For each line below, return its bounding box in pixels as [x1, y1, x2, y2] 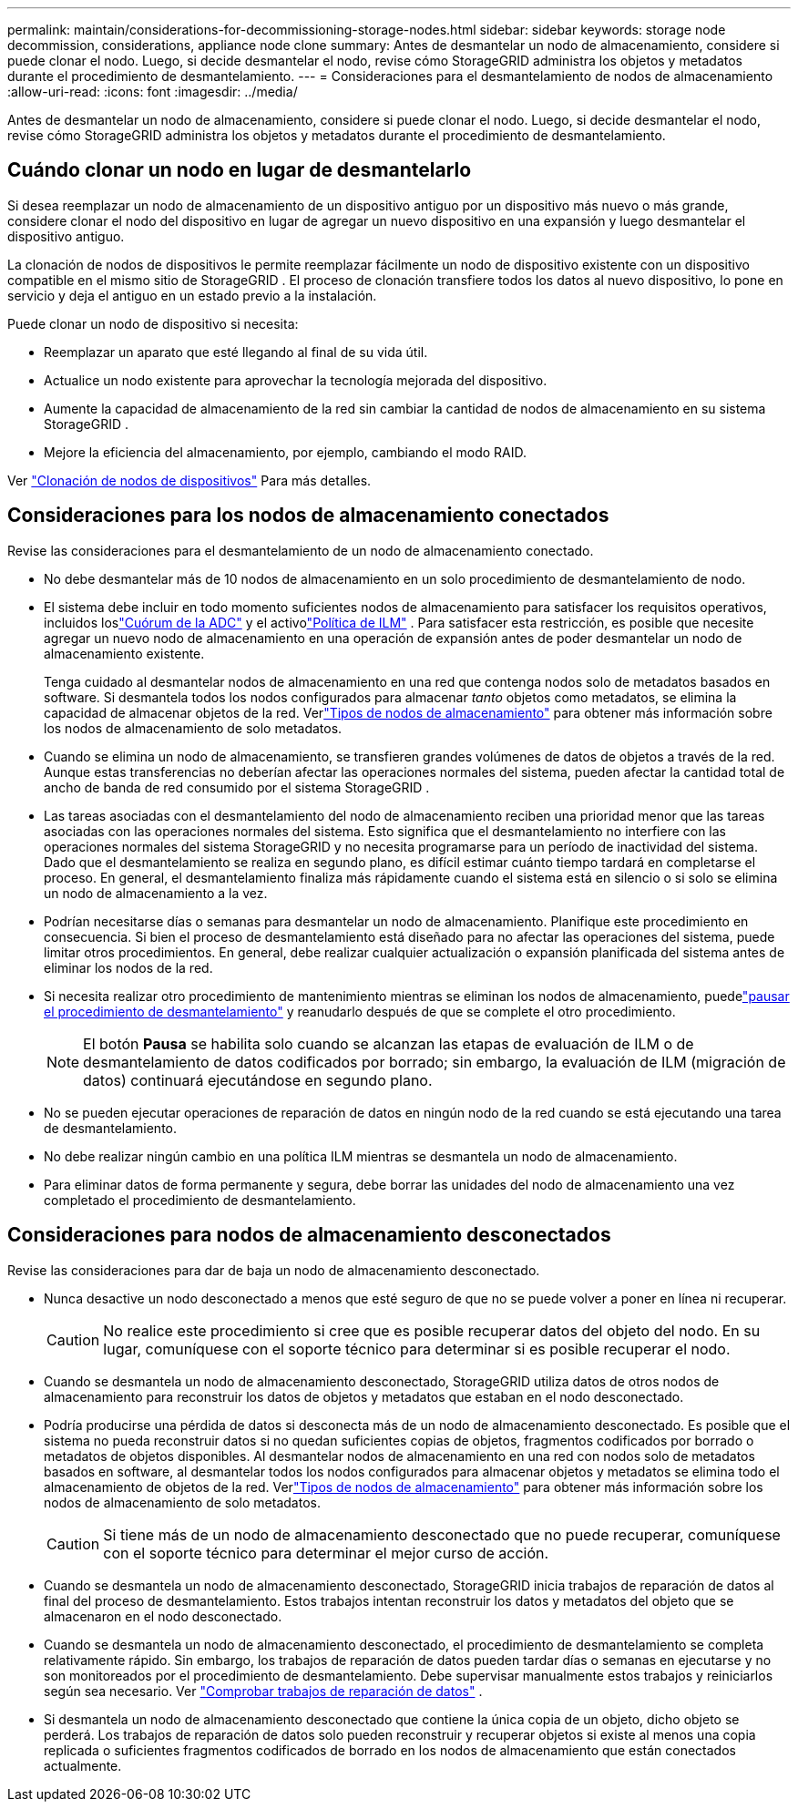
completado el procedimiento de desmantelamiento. [44, 1191, 356, 1208]
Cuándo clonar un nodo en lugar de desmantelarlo [7, 158, 472, 182]
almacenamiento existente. [44, 645, 205, 661]
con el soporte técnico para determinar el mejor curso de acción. [103, 1543, 549, 1562]
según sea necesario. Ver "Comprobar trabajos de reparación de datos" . [44, 1682, 483, 1699]
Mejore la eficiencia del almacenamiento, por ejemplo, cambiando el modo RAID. [44, 444, 527, 460]
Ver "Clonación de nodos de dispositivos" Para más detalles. [7, 472, 372, 488]
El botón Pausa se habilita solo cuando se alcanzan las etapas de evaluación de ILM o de [83, 1034, 694, 1053]
